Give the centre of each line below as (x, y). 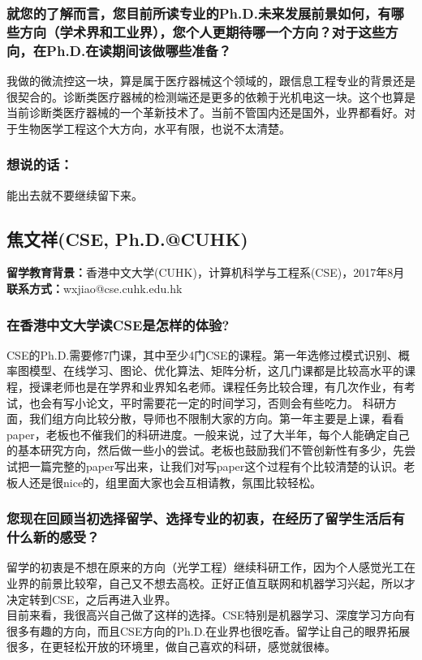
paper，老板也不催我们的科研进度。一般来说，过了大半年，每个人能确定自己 (208, 434)
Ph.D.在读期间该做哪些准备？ (139, 50)
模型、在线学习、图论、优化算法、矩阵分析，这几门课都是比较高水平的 (216, 371)
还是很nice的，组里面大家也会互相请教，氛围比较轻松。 (175, 482)
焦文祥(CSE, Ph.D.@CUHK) (127, 238)
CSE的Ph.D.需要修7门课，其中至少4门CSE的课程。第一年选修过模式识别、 (202, 354)
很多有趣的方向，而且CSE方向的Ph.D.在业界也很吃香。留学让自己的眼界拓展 (209, 630)
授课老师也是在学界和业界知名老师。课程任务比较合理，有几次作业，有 (216, 387)
